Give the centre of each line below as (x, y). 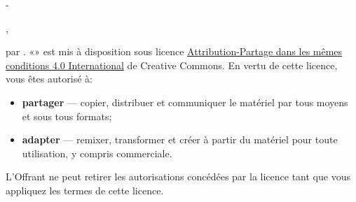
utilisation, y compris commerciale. (97, 153)
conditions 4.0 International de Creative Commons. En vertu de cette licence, (172, 65)
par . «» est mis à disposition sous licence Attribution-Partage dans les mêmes (174, 51)
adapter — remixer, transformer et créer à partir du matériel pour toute (180, 139)
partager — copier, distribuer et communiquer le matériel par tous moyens (185, 102)
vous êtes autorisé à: (49, 79)
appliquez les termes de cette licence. (85, 190)
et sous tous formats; (67, 116)
